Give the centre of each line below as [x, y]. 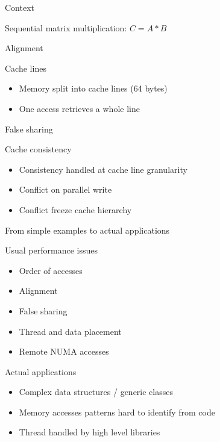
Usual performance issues [51, 250]
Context [20, 7]
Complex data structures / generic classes [96, 392]
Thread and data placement [70, 331]
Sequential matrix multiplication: [66, 27]
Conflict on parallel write [65, 189]
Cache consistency [38, 149]
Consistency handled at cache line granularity [103, 169]
